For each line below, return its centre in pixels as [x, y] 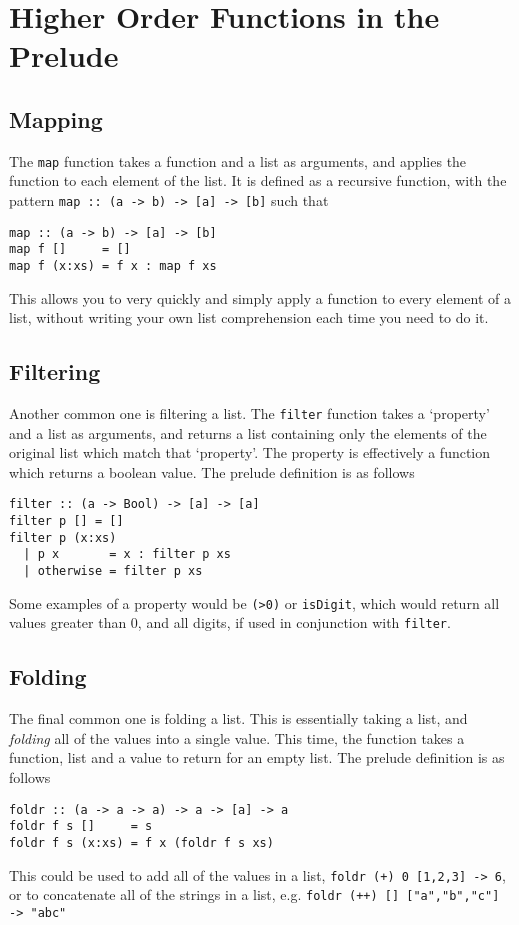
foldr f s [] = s [81, 826]
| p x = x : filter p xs [127, 554]
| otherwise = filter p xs [113, 571]
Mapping [56, 118]
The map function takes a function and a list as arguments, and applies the [238, 160]
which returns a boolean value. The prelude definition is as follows [212, 471]
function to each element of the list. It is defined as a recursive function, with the [258, 180]
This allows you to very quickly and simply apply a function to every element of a [260, 297]
